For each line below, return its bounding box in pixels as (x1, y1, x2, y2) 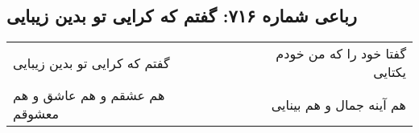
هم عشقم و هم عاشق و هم (13, 86, 165, 105)
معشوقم (13, 104, 60, 123)
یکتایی (373, 62, 406, 82)
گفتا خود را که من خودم (276, 44, 406, 63)
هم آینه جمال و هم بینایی (271, 95, 406, 114)
